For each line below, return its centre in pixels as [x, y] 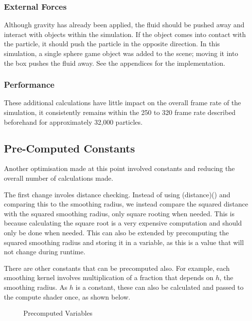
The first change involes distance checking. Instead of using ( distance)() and [117, 194]
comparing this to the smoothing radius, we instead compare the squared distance [126, 204]
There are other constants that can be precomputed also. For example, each [117, 268]
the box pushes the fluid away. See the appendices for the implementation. [115, 63]
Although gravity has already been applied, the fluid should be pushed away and [124, 25]
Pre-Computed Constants [70, 148]
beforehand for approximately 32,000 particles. [73, 122]
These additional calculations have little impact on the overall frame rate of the [123, 103]
